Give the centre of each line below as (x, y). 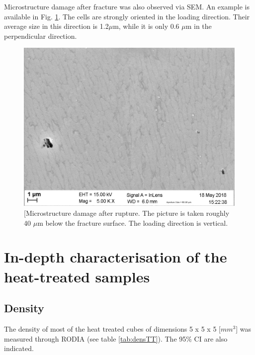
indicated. (19, 348)
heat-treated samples (77, 276)
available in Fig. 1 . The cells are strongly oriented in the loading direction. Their (127, 16)
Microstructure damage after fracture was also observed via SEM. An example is (127, 6)
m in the (199, 26)
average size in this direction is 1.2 (56, 26)
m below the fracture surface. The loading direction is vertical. (133, 222)
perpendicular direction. (41, 36)
